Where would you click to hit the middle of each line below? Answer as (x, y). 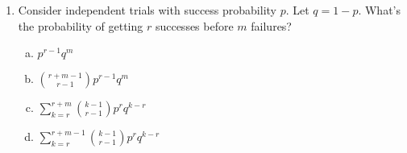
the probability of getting (81, 25)
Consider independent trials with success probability (147, 10)
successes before (194, 25)
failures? (271, 25)
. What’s (380, 10)
